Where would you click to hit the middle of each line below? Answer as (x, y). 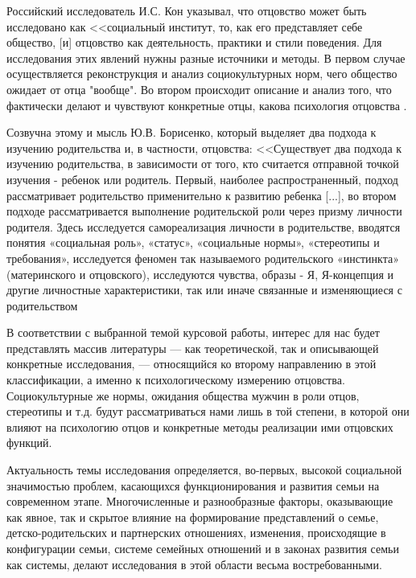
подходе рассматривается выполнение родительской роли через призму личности (204, 211)
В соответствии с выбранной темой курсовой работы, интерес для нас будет (193, 332)
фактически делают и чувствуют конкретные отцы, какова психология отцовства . (207, 105)
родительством (42, 305)
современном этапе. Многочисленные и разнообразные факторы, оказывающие (200, 501)
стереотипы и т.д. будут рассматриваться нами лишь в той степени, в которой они (208, 411)
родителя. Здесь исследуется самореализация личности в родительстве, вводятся (204, 226)
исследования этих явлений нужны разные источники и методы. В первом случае (206, 57)
